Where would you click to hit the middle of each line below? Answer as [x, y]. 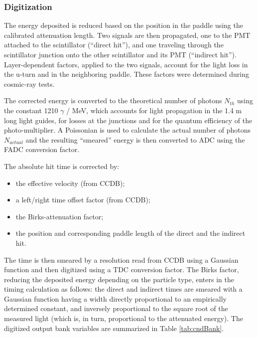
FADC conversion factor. [42, 149]
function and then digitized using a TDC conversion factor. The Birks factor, [122, 269]
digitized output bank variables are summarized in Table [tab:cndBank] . [114, 328]
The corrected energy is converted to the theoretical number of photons [113, 100]
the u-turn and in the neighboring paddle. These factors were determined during [127, 74]
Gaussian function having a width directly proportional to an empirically [115, 298]
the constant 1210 [31, 110]
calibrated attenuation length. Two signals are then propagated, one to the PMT [127, 35]
